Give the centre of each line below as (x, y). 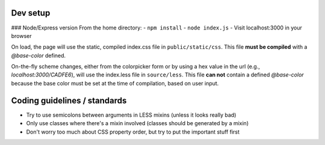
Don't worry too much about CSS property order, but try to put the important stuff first (133, 132)
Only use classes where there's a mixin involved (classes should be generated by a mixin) (138, 123)
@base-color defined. (39, 55)
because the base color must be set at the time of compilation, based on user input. (115, 83)
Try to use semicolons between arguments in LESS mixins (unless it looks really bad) (131, 115)
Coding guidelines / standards (69, 100)
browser (22, 35)
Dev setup (31, 13)
